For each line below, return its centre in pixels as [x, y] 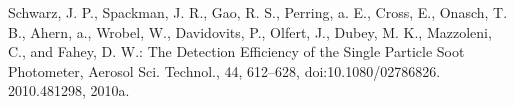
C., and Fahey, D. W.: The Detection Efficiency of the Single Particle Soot [236, 51]
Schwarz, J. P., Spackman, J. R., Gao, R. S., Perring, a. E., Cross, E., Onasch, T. [258, 12]
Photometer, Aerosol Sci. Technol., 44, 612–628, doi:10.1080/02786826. [224, 70]
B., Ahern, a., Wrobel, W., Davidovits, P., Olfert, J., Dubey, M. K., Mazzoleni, [250, 31]
